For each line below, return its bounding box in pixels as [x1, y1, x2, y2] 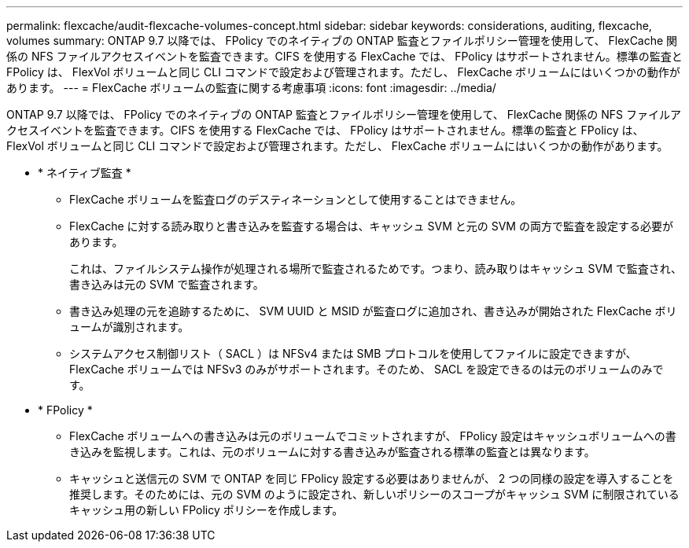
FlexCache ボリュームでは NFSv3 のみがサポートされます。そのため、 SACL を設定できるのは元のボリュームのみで [69, 362, 664, 376]
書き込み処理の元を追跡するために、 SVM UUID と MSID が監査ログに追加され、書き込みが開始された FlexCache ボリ [69, 304, 677, 318]
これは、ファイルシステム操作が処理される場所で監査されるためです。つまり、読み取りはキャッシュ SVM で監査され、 [69, 262, 682, 275]
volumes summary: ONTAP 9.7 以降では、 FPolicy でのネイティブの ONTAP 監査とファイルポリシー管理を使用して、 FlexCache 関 [6, 34, 678, 47]
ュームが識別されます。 [69, 320, 190, 333]
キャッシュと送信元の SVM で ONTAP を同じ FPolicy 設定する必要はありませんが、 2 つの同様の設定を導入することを [69, 472, 674, 485]
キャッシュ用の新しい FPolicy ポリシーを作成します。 [69, 503, 344, 517]
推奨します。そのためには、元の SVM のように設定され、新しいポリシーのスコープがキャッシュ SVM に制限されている [69, 487, 680, 501]
